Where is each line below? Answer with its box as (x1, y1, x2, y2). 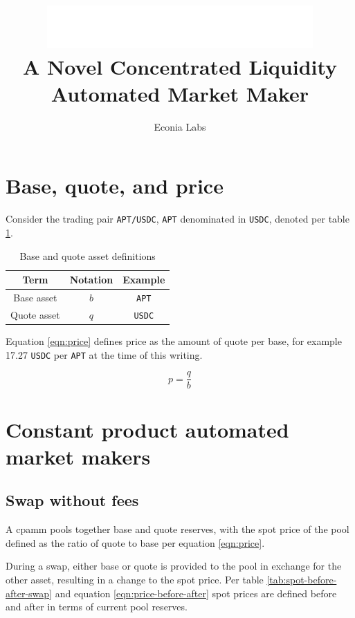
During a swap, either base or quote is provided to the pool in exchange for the (6, 559, 342, 573)
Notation (69, 272, 113, 287)
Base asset (13, 290, 57, 305)
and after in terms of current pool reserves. (6, 599, 188, 614)
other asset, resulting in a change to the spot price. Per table (6, 572, 264, 587)
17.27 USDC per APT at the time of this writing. (6, 347, 203, 362)
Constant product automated (6, 415, 289, 443)
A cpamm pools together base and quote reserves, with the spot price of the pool (6, 522, 349, 536)
